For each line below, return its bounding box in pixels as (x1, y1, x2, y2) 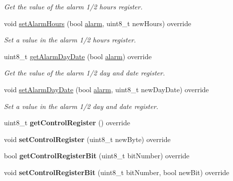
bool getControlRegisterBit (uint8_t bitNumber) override (4, 150, 189, 161)
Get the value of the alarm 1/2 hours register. (4, 1, 142, 11)
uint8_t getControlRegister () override (4, 117, 130, 128)
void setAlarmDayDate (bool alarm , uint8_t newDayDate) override (4, 84, 209, 94)
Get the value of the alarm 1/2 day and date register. (4, 68, 165, 78)
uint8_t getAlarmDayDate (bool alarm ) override (4, 51, 152, 61)
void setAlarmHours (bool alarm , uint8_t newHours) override (4, 18, 191, 28)
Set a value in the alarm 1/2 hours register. (4, 35, 136, 45)
